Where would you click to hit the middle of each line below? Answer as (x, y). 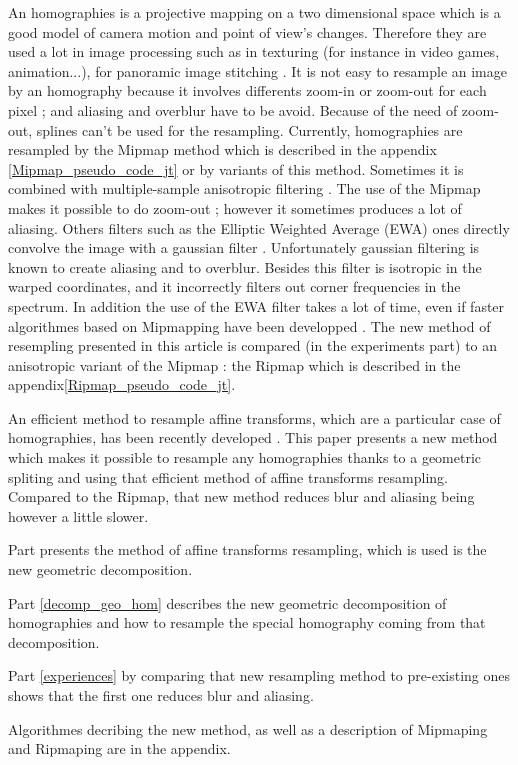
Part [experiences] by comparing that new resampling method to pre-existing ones (259, 675)
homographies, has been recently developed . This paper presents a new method (253, 437)
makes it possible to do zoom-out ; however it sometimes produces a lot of (235, 207)
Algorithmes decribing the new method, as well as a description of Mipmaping (248, 728)
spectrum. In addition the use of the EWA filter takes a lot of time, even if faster (256, 305)
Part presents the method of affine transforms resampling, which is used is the (247, 549)
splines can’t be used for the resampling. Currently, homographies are (249, 129)
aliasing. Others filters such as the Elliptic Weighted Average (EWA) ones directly (259, 227)
